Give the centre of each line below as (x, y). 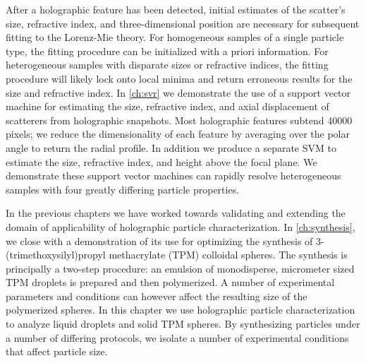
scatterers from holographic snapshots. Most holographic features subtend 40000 (179, 120)
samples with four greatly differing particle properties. (123, 189)
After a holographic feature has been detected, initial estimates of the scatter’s (176, 9)
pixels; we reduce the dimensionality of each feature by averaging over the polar (178, 134)
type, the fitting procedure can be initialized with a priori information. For (167, 50)
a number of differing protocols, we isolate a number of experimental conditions (177, 337)
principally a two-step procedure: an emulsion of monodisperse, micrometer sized (180, 268)
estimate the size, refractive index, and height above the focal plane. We (161, 161)
